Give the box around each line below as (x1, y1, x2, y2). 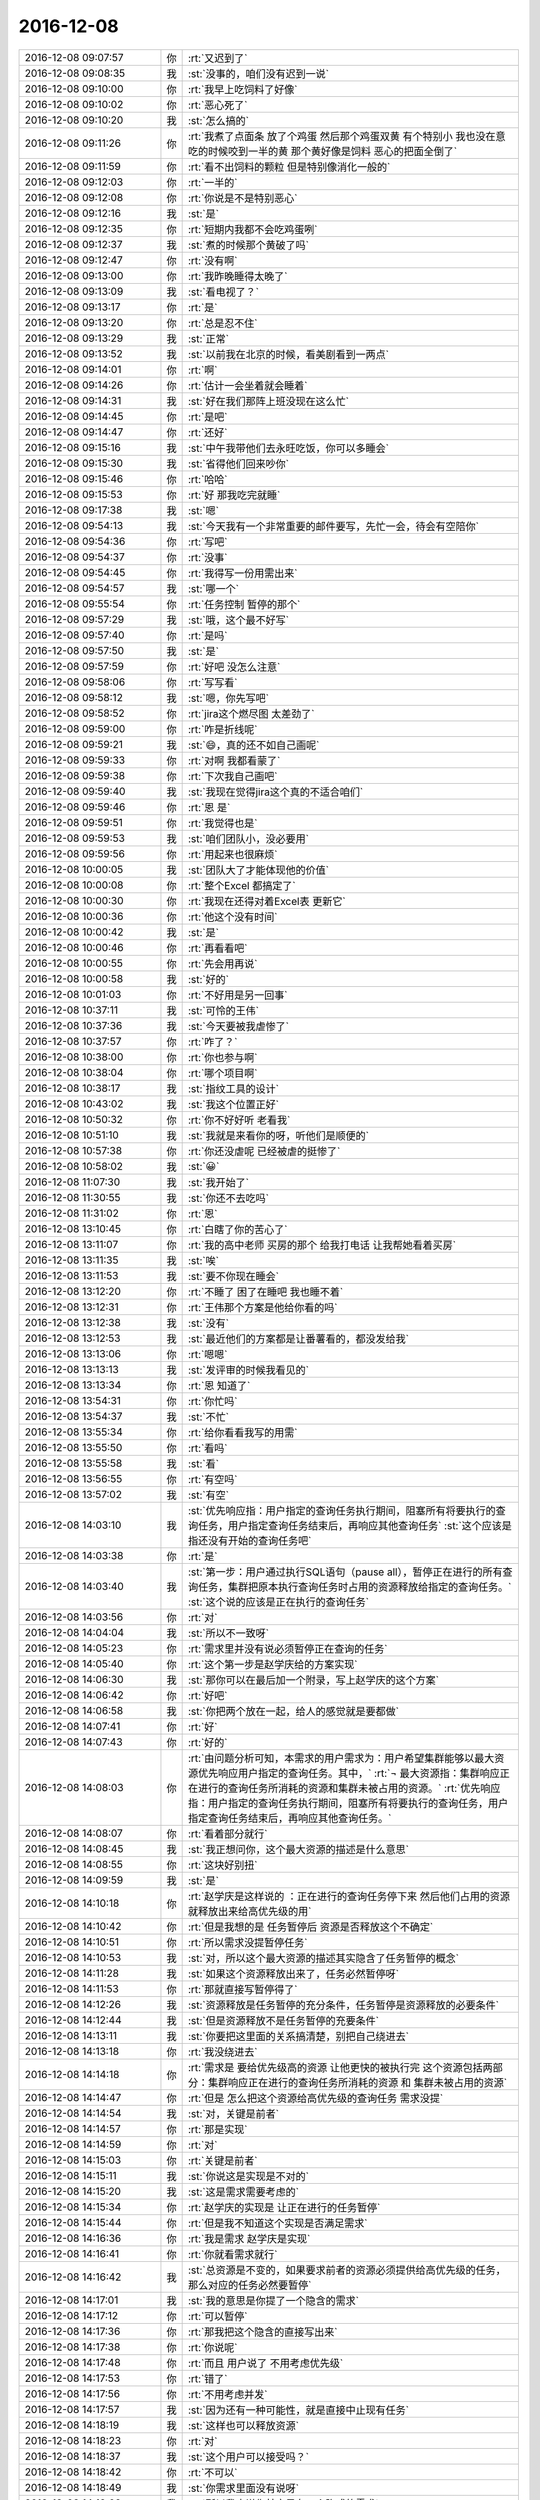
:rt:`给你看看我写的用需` (187, 1425, 298, 1439)
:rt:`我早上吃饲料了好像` (187, 82, 298, 96)
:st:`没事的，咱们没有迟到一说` (187, 66, 330, 80)
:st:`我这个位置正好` (187, 1097, 280, 1111)
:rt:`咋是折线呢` (187, 722, 258, 736)
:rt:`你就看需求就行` (187, 2247, 278, 2261)
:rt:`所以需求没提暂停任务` (187, 1935, 308, 1949)
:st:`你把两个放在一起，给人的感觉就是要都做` (187, 1704, 400, 1718)
